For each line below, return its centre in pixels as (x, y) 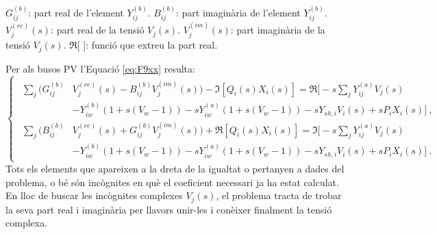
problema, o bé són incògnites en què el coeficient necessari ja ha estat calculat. (172, 182)
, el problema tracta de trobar (279, 195)
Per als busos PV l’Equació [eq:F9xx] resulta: (100, 68)
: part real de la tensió (98, 30)
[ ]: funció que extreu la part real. (147, 45)
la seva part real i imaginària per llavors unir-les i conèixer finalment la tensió (169, 209)
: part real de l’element (76, 12)
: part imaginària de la (278, 30)
